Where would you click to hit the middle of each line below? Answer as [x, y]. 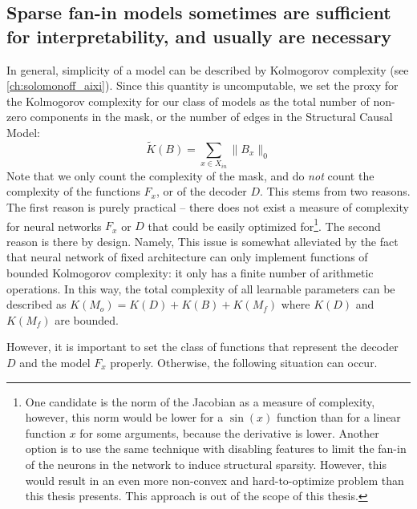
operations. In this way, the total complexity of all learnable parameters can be [201, 288]
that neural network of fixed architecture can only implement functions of [187, 257]
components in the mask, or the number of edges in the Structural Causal [211, 117]
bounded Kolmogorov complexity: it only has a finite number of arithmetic [190, 272]
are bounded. [87, 319]
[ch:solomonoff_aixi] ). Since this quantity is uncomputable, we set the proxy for [202, 85]
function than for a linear [338, 417]
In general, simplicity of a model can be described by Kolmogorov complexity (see [208, 69]
